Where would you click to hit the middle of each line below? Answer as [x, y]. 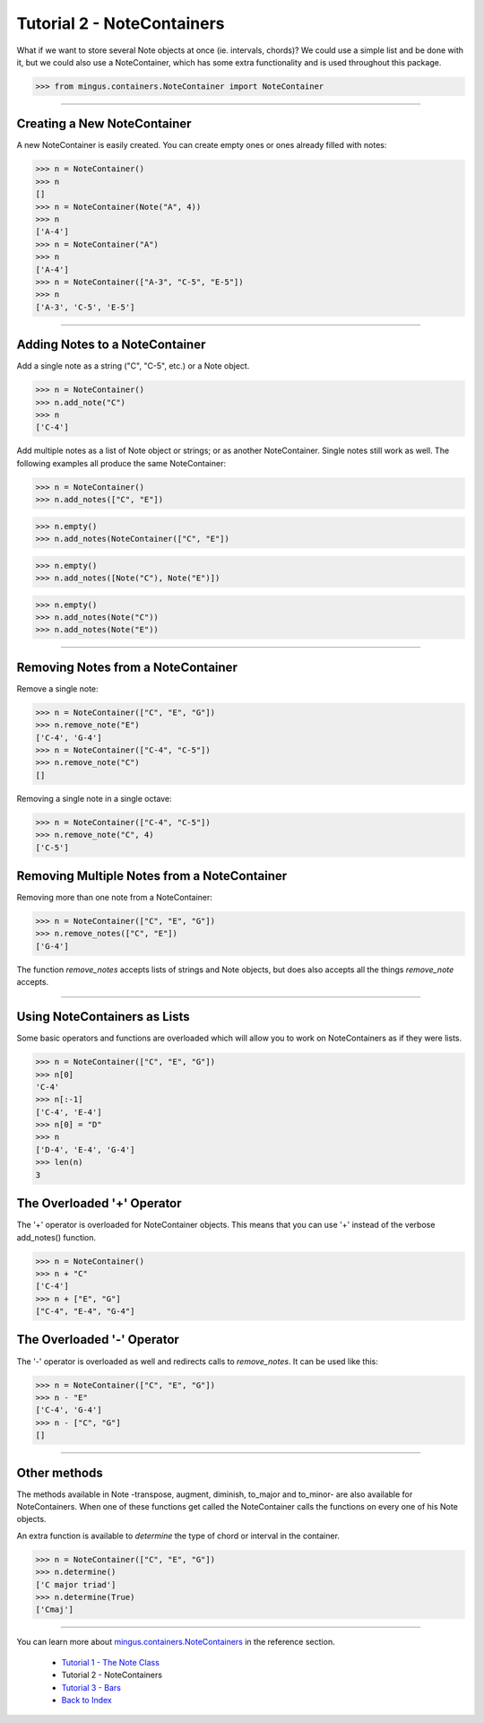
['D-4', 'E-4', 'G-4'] [85, 1149]
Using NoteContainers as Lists [103, 1017]
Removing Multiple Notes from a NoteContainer [152, 876]
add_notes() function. [56, 1237]
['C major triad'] [76, 1584]
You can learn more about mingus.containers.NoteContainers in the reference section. [176, 1642]
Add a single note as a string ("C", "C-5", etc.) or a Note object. [133, 366]
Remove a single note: [57, 688]
